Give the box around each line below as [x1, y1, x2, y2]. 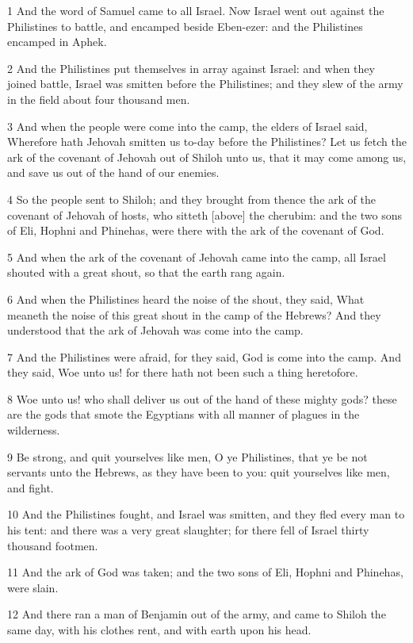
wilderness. [7, 422, 60, 438]
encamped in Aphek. [7, 33, 107, 50]
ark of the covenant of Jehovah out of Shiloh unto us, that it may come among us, [7, 148, 407, 165]
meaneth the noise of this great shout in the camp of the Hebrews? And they [7, 306, 381, 323]
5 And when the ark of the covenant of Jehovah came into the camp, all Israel [7, 248, 386, 265]
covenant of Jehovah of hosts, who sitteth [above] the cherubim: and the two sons [7, 206, 402, 223]
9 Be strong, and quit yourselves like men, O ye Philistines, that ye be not [7, 448, 368, 465]
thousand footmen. [7, 537, 98, 553]
